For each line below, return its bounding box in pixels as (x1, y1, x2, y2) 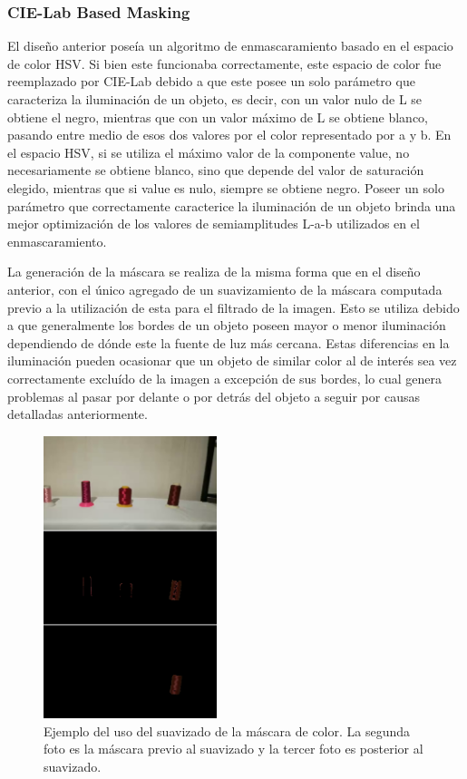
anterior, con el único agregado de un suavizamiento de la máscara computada (7, 279, 443, 298)
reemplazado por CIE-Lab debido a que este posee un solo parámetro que (7, 72, 415, 91)
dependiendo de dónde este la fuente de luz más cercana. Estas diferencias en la (7, 333, 450, 352)
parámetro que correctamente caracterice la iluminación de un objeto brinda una (7, 196, 456, 215)
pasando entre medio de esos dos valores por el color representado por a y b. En (7, 125, 452, 144)
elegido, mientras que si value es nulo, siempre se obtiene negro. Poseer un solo (7, 178, 444, 197)
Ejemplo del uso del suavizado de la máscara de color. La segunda (44, 721, 411, 740)
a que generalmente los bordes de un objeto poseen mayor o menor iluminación (7, 316, 446, 335)
